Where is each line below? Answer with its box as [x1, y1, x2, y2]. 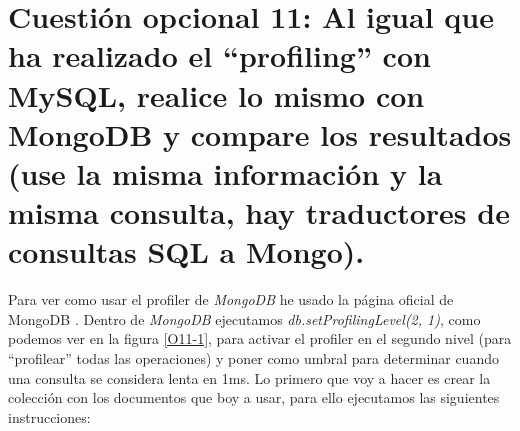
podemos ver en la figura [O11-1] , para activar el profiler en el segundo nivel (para [8, 328, 512, 349]
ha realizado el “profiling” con [8, 35, 431, 76]
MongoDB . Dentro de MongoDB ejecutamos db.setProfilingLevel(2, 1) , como [8, 308, 481, 329]
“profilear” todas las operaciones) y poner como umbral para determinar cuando [8, 348, 499, 369]
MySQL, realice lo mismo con [8, 74, 425, 115]
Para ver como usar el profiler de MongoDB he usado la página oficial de [8, 289, 454, 310]
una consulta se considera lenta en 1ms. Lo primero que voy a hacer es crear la [8, 367, 491, 388]
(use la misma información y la [8, 152, 443, 193]
